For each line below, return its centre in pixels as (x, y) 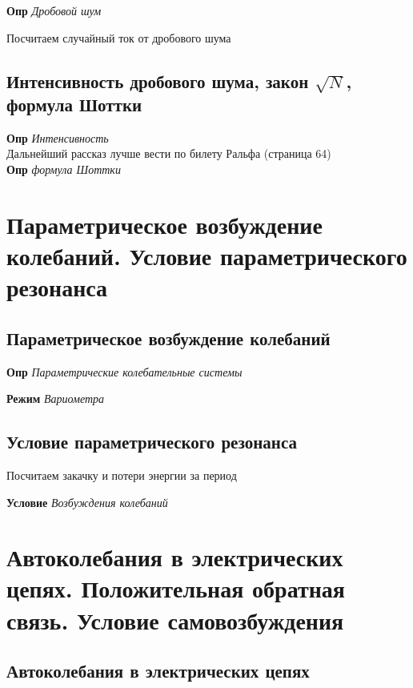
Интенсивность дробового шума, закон (158, 80)
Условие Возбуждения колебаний (87, 502)
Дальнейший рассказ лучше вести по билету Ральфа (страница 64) (169, 153)
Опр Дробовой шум (54, 10)
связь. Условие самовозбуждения (175, 620)
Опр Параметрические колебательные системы (124, 371)
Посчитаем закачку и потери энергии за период (122, 475)
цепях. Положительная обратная (176, 588)
